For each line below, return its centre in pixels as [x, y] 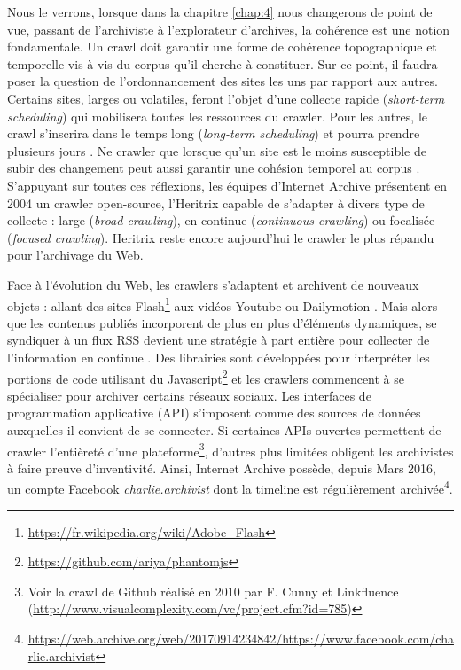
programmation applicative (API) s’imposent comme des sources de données [214, 413]
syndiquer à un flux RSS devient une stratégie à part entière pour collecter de [219, 340]
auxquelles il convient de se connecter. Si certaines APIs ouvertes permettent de [224, 429]
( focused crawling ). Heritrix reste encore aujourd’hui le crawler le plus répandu [221, 237]
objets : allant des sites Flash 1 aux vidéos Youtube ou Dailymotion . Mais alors [223, 304]
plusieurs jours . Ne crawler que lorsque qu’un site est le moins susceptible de [217, 150]
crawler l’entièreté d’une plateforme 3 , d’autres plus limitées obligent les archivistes [230, 449]
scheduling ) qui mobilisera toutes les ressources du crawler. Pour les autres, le [218, 116]
